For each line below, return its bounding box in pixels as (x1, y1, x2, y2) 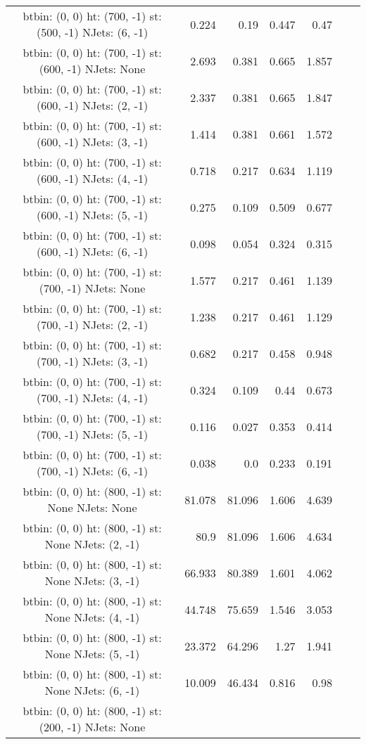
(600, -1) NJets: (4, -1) (37, 170, 149, 186)
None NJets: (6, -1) (44, 682, 140, 698)
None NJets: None (47, 499, 137, 515)
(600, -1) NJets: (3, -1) (37, 134, 149, 150)
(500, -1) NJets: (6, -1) (37, 24, 149, 40)
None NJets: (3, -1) (44, 572, 140, 589)
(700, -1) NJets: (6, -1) (37, 463, 149, 479)
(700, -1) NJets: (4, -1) (37, 390, 149, 406)
